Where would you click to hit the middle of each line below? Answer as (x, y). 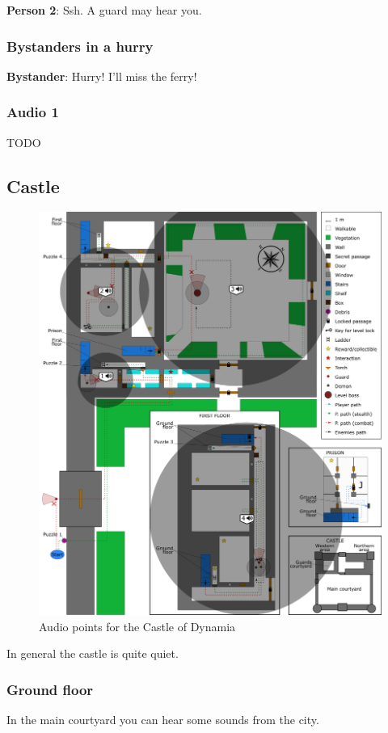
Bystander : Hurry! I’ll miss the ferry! (102, 76)
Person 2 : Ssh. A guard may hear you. (104, 10)
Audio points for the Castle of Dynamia (137, 626)
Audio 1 (33, 112)
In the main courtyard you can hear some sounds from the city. (163, 719)
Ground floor (50, 689)
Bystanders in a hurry (80, 46)
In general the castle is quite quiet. (93, 653)
